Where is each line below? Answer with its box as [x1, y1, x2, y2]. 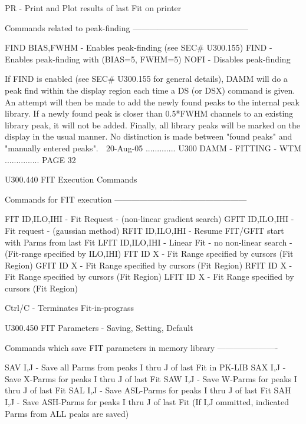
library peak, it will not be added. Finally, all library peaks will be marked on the [5, 118, 301, 131]
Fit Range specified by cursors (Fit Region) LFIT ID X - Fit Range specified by [5, 270, 294, 283]
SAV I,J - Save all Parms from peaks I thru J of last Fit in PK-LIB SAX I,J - [5, 361, 286, 373]
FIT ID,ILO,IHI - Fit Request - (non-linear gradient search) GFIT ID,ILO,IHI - [5, 213, 294, 225]
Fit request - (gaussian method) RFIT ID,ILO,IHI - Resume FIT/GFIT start [5, 224, 284, 236]
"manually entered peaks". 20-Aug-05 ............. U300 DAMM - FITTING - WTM [5, 141, 302, 154]
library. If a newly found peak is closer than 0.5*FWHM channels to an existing [5, 107, 294, 120]
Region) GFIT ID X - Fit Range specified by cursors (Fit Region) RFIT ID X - [5, 259, 292, 271]
